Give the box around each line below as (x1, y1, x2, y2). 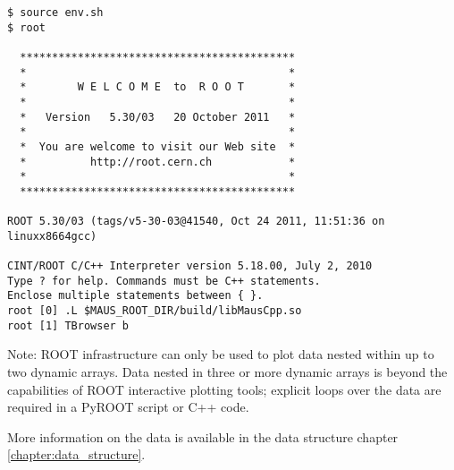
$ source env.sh (7, 6, 104, 19)
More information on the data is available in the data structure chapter (7, 427, 399, 446)
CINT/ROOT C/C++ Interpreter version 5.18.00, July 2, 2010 (7, 260, 373, 273)
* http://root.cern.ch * (20, 155, 296, 168)
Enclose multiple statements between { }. (7, 289, 264, 303)
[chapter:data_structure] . (7, 445, 146, 464)
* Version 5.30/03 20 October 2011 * (20, 110, 296, 124)
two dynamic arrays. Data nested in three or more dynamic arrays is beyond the (7, 363, 448, 381)
